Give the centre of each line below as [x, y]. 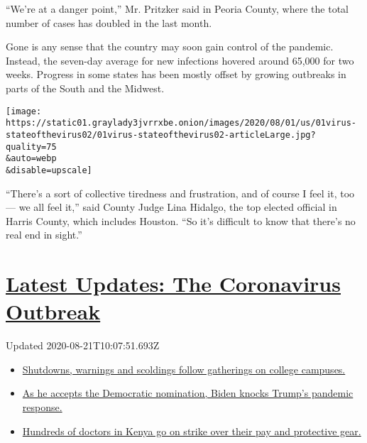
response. [42, 406]
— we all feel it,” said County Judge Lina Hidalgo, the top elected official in [171, 207]
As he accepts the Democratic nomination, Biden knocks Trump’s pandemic [188, 393]
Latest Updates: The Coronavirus [173, 284]
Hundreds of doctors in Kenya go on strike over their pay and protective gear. [192, 431]
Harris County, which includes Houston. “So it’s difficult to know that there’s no [181, 220]
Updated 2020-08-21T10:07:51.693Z [83, 345]
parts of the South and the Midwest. [85, 88]
